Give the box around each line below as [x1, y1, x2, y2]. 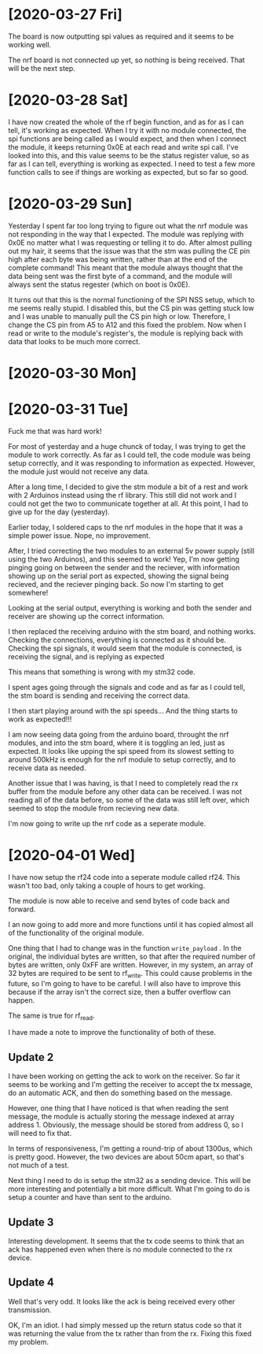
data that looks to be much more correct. [8, 336, 141, 346]
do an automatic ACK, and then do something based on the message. [8, 1089, 233, 1098]
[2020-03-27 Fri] [8, 6, 123, 24]
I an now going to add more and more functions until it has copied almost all [8, 919, 254, 929]
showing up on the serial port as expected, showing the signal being [8, 571, 229, 581]
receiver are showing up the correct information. [8, 611, 165, 621]
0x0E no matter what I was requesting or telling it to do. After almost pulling [8, 238, 253, 247]
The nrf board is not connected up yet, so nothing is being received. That [8, 55, 245, 65]
